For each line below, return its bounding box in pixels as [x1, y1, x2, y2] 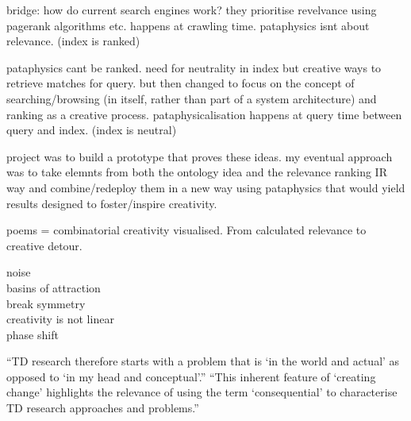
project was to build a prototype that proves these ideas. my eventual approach [6, 148, 393, 164]
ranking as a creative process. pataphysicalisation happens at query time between [6, 106, 402, 122]
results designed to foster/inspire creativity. [6, 195, 217, 211]
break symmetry [6, 295, 86, 311]
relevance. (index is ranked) [6, 33, 140, 49]
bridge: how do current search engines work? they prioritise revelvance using [6, 2, 377, 17]
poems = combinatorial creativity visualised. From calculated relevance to [6, 222, 367, 238]
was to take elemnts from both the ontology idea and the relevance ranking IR [6, 164, 387, 180]
